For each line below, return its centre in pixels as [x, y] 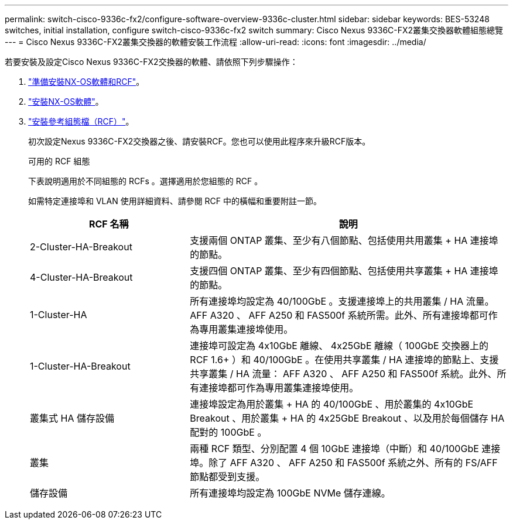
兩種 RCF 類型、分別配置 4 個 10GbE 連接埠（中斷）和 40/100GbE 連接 [345, 449]
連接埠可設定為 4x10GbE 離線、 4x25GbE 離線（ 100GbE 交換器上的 [339, 346]
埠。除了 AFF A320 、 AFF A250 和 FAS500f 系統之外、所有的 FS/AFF [344, 463]
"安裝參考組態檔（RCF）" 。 [81, 121]
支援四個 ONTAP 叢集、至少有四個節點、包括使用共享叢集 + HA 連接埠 [344, 271]
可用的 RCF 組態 [59, 161]
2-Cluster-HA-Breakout [81, 247]
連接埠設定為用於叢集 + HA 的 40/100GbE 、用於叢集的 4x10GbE [332, 404]
